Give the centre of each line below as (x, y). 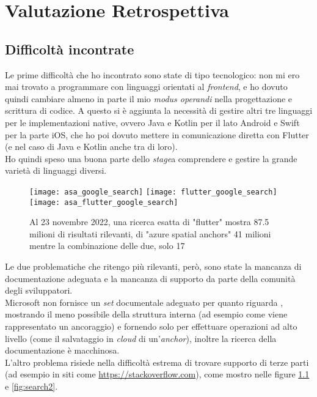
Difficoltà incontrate (70, 49)
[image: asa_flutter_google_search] (104, 202)
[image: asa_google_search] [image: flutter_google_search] (153, 192)
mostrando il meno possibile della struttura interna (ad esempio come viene (146, 314)
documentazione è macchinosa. (62, 350)
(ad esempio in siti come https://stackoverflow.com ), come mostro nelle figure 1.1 (157, 374)
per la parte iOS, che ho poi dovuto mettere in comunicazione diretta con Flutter (157, 134)
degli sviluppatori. (39, 290)
